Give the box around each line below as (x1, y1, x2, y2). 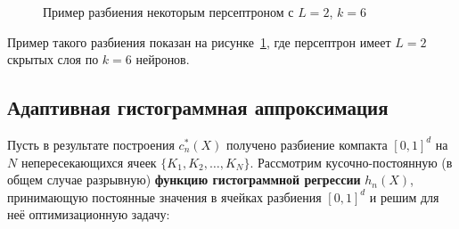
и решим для (369, 187, 439, 206)
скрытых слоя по (7, 50, 99, 69)
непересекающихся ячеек (20, 152, 157, 171)
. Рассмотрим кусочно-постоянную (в (250, 152, 453, 171)
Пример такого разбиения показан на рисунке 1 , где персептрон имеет (7, 32, 391, 51)
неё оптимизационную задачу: (7, 205, 170, 224)
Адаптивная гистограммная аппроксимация (7, 94, 389, 121)
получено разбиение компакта (226, 135, 388, 153)
